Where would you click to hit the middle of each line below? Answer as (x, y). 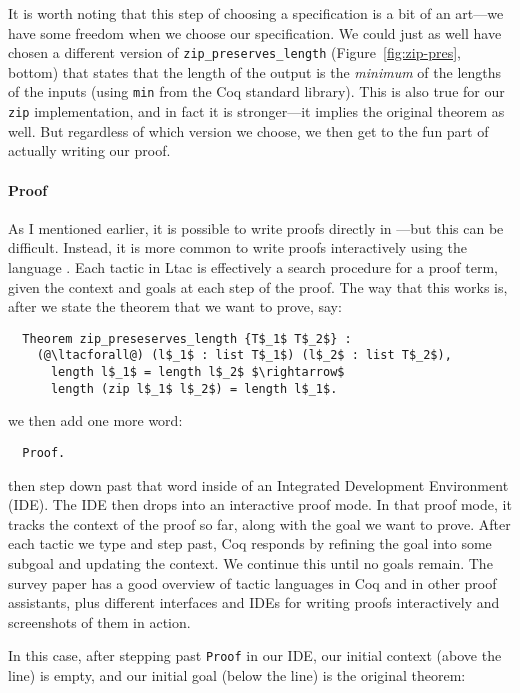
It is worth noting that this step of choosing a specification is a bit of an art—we (256, 13)
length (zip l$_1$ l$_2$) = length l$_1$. (194, 388)
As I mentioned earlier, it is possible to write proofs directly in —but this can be (256, 227)
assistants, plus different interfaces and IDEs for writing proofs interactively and (254, 602)
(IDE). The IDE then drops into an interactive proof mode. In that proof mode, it (260, 504)
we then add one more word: (95, 420)
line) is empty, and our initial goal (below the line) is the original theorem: (237, 674)
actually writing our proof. (89, 150)
